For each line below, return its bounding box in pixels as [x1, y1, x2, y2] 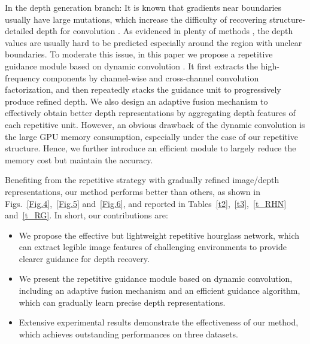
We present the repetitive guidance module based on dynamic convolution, [19, 272, 293, 285]
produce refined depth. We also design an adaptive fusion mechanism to [5, 95, 268, 107]
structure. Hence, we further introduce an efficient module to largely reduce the [5, 142, 296, 154]
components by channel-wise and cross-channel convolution [42, 71, 259, 84]
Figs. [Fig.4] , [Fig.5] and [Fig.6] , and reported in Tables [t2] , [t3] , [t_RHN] [5, 197, 287, 209]
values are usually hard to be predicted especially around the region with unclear [5, 36, 302, 48]
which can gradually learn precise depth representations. [19, 296, 226, 308]
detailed [5, 25, 34, 37]
